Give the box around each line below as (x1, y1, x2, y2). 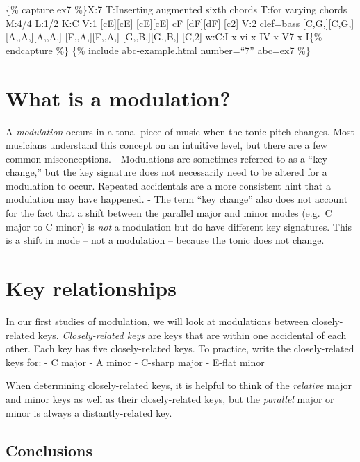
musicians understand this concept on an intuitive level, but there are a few (6, 138, 327, 152)
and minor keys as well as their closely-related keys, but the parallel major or (6, 391, 334, 406)
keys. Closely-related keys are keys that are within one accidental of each (38, 327, 347, 342)
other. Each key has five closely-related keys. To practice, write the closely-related (6, 341, 354, 356)
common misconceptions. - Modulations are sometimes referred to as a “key (6, 151, 327, 165)
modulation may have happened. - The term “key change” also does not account (6, 192, 348, 206)
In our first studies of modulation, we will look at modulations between (6, 313, 309, 328)
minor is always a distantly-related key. (6, 405, 172, 420)
